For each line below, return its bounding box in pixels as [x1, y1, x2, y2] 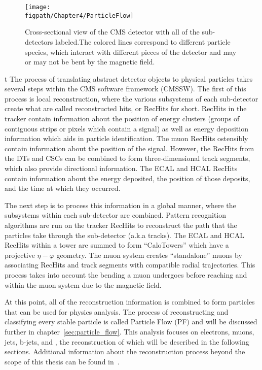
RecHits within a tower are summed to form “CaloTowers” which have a [5, 240, 229, 250]
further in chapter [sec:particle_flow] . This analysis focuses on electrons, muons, [5, 326, 254, 337]
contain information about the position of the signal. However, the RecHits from [5, 143, 254, 153]
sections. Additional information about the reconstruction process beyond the [5, 346, 245, 357]
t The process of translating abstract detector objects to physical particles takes [5, 73, 253, 84]
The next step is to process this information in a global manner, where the [5, 199, 236, 210]
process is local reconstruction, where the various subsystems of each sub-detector [5, 93, 258, 104]
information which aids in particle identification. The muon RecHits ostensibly [5, 133, 248, 144]
